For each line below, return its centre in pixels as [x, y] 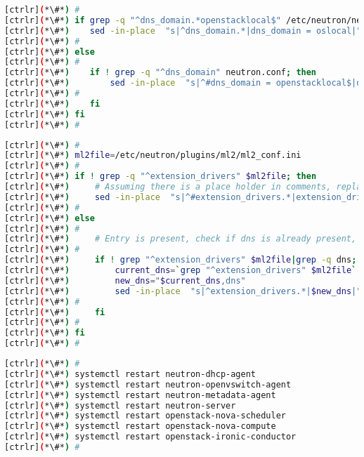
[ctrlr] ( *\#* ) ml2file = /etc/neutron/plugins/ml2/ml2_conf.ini [153, 155]
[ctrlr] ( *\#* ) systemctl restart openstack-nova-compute [140, 426]
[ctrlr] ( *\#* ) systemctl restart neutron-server [120, 405]
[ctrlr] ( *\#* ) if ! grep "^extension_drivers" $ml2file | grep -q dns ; [181, 260]
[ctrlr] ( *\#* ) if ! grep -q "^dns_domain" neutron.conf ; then [161, 73]
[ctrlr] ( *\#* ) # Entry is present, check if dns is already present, [181, 239]
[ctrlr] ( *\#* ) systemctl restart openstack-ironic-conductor [150, 437]
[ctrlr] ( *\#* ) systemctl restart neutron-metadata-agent [140, 395]
